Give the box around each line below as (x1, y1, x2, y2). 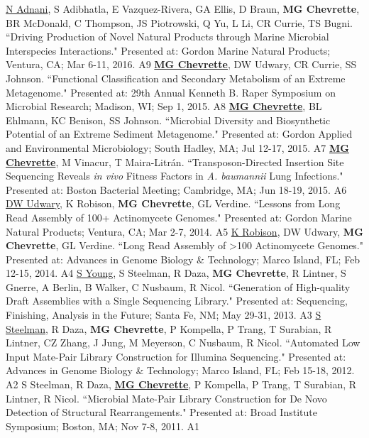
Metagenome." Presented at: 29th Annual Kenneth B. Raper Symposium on (6, 84, 336, 99)
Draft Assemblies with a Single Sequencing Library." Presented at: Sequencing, (6, 293, 348, 308)
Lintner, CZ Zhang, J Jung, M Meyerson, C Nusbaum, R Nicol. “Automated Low (6, 335, 360, 350)
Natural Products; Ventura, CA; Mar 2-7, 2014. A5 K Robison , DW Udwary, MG (6, 224, 363, 239)
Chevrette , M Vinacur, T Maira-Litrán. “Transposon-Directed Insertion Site (6, 154, 344, 169)
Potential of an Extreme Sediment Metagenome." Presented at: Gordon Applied (6, 126, 353, 141)
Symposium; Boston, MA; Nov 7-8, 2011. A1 (6, 418, 199, 433)
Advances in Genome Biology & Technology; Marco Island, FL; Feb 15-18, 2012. (6, 363, 355, 378)
